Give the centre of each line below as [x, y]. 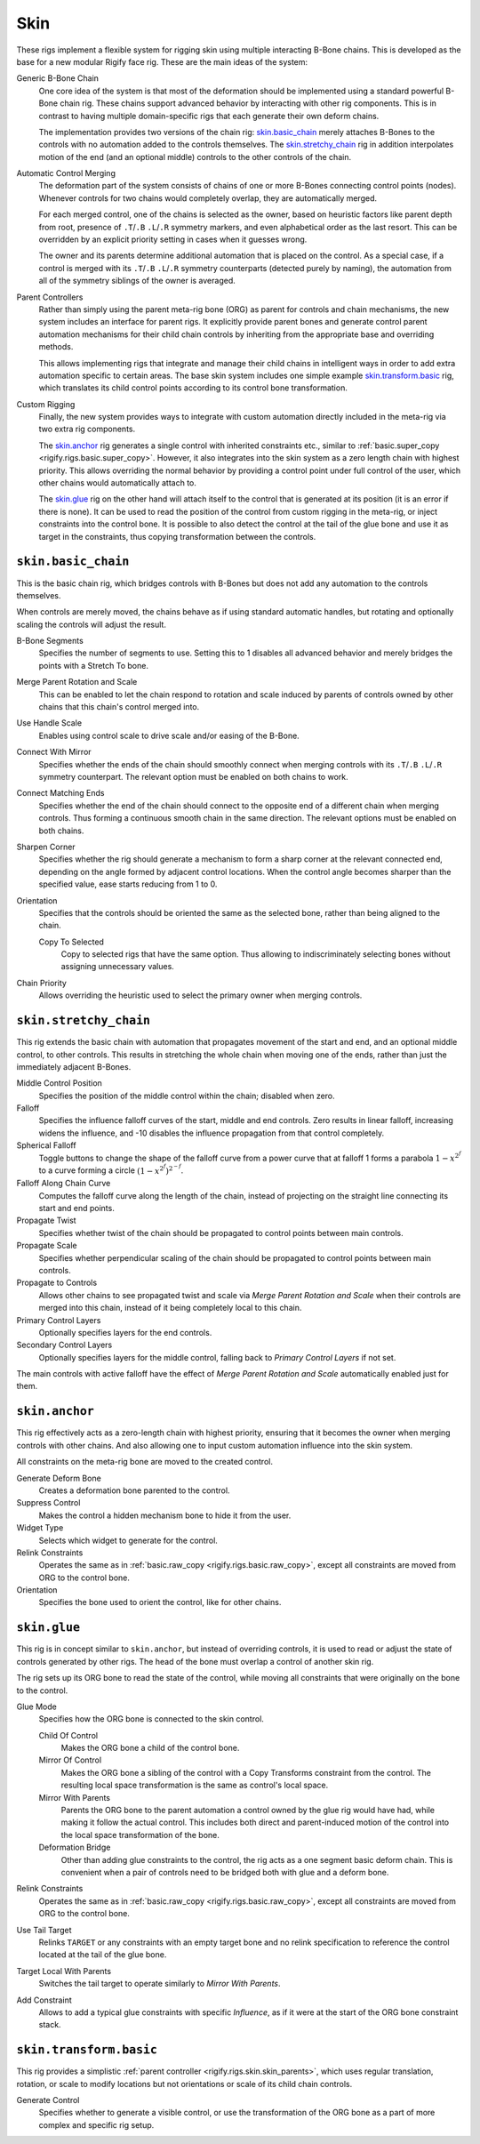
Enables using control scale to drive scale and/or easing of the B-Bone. [169, 735]
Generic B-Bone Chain [58, 78]
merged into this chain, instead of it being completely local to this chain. [170, 1308]
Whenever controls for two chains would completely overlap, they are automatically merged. [208, 198]
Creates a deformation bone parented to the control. [134, 1490]
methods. [56, 347]
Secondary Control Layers [64, 1345]
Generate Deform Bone [59, 1478]
